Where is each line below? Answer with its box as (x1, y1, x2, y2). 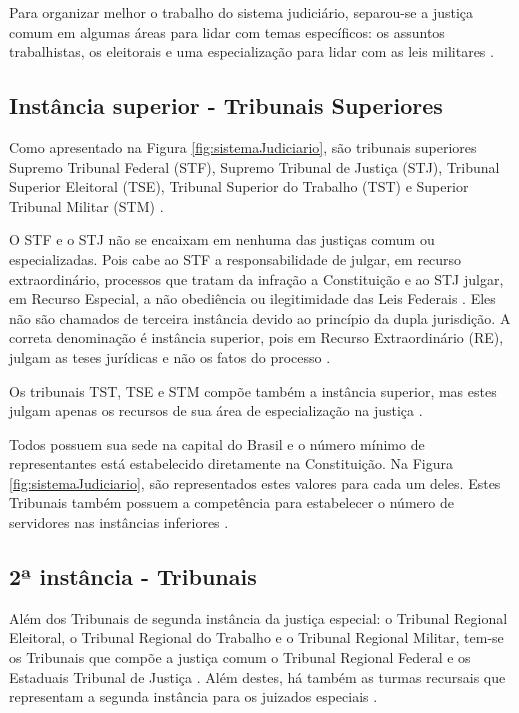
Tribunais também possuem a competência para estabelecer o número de (9, 492, 454, 513)
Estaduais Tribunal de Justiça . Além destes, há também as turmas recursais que (9, 666, 506, 687)
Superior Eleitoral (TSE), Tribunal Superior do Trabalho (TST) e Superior (9, 176, 469, 197)
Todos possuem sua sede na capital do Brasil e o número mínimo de (9, 433, 425, 454)
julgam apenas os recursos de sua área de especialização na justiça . (9, 400, 423, 421)
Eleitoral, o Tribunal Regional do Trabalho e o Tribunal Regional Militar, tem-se (9, 627, 504, 648)
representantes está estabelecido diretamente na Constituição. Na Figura (9, 453, 454, 474)
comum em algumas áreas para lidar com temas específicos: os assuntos (9, 21, 445, 42)
